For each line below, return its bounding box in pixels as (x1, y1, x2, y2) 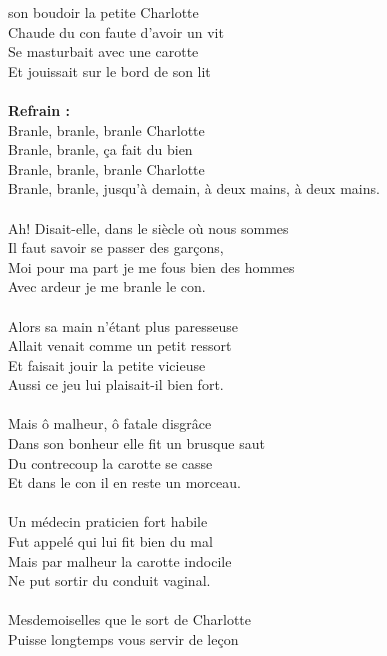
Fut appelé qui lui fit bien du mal (8, 531, 213, 552)
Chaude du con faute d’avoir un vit (8, 21, 224, 42)
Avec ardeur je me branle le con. (8, 276, 206, 297)
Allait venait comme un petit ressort (8, 335, 232, 356)
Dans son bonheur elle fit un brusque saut (8, 433, 265, 454)
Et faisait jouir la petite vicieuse (8, 354, 206, 375)
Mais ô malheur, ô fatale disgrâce (8, 413, 212, 434)
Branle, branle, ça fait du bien (8, 139, 193, 160)
